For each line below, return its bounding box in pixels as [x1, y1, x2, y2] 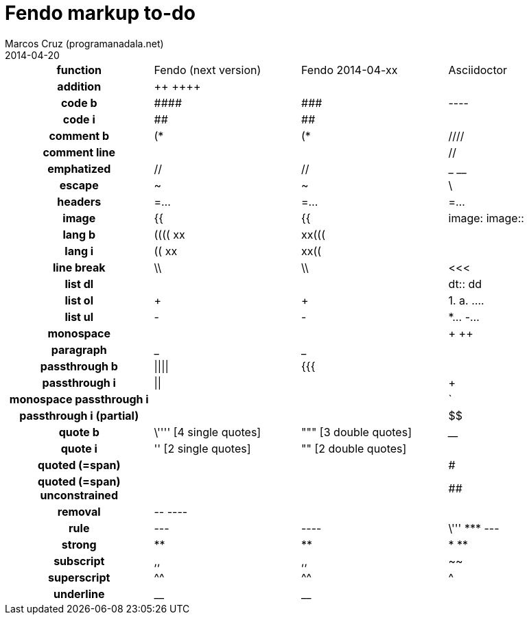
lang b [62, 227, 96, 241]
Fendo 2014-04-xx [301, 62, 398, 77]
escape [59, 178, 99, 192]
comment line [43, 145, 116, 159]
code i [62, 112, 95, 126]
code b [60, 95, 97, 110]
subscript [54, 553, 105, 568]
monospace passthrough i [9, 392, 149, 406]
